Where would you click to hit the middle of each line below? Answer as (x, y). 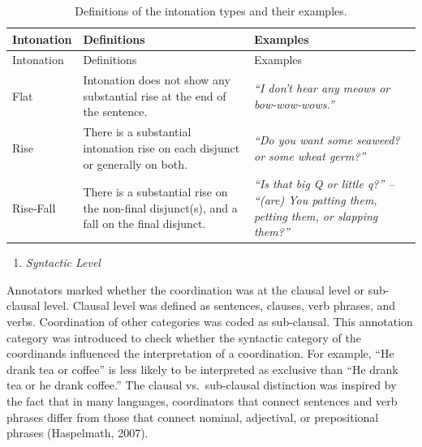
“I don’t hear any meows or (322, 88)
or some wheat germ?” (310, 155)
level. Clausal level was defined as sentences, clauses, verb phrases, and (220, 305)
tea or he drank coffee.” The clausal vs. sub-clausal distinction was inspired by (202, 385)
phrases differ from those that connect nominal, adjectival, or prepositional (193, 417)
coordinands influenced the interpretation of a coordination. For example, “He (200, 353)
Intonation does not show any (157, 80)
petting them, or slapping (316, 215)
